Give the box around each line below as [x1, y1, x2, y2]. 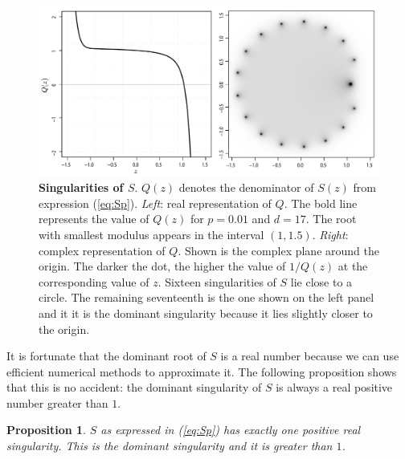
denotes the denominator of [178, 179, 314, 196]
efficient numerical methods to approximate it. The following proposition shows [6, 363, 397, 380]
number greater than [6, 394, 108, 411]
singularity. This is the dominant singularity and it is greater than [6, 437, 333, 454]
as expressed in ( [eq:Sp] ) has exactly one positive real [100, 421, 361, 438]
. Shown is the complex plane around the [178, 242, 379, 258]
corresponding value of [39, 273, 149, 290]
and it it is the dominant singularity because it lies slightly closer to [39, 304, 373, 321]
